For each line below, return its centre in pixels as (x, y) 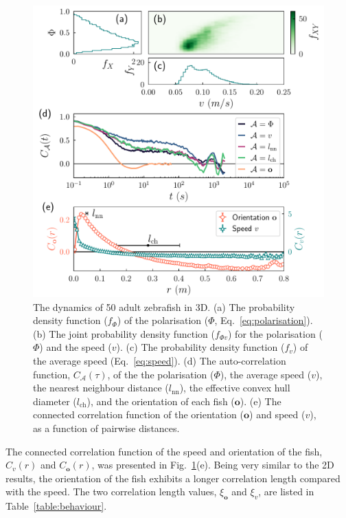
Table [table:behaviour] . (56, 506)
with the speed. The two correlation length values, (111, 492)
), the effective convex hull (235, 388)
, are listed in (286, 492)
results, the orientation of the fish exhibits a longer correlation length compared (173, 478)
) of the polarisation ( (163, 320)
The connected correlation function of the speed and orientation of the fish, (164, 451)
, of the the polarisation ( (161, 374)
